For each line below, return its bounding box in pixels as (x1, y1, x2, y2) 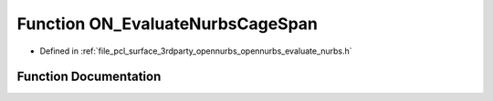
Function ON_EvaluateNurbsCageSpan (16, 14, 319, 34)
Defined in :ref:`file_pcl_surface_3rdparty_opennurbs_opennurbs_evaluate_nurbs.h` (39, 45, 352, 56)
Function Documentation (16, 69, 162, 85)
